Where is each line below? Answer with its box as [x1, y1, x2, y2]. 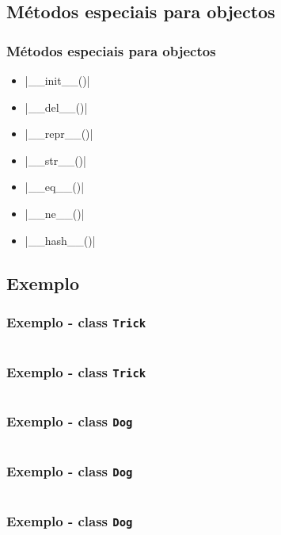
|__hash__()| [25, 231, 96, 248]
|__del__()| [25, 98, 88, 115]
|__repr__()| [25, 125, 93, 142]
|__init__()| [25, 72, 90, 88]
